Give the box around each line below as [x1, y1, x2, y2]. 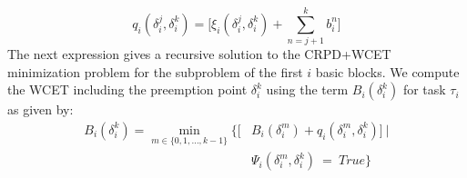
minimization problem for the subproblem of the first [7, 62, 303, 81]
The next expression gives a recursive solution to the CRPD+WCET [7, 44, 391, 64]
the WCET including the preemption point [7, 80, 248, 99]
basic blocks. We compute [315, 62, 460, 81]
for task [402, 80, 446, 99]
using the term [266, 80, 349, 99]
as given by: [7, 100, 74, 119]
